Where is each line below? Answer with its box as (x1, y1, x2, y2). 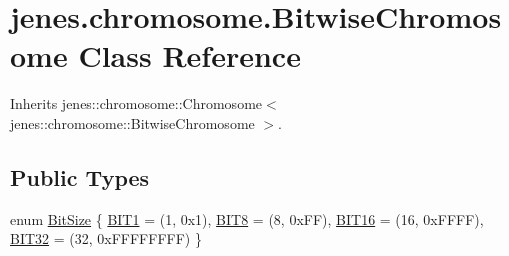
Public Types (10, 161, 150, 192)
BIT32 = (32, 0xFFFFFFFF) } (10, 228, 202, 249)
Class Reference (78, 35, 301, 76)
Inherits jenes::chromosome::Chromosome (10, 93, 263, 114)
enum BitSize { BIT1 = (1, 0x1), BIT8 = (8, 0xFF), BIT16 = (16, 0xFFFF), (10, 208, 484, 229)
